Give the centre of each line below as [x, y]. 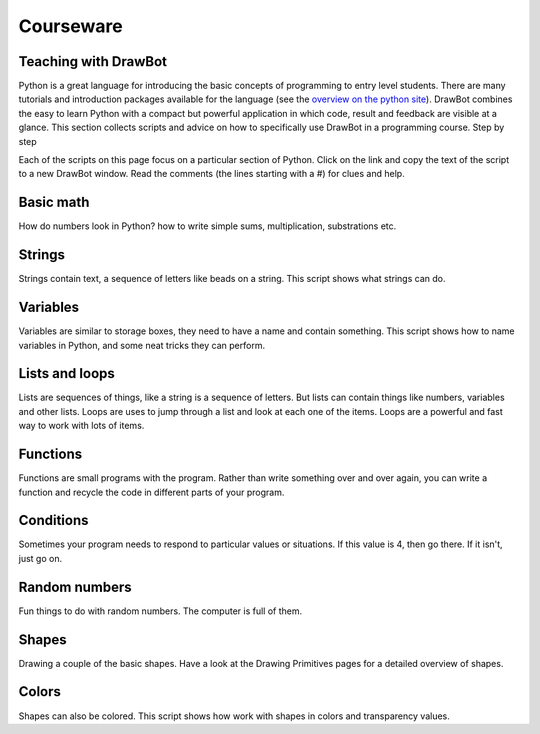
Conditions [53, 520]
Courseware [71, 26]
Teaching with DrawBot [92, 61]
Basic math [54, 202]
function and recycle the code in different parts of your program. [151, 492]
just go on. [40, 558]
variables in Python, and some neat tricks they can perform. [141, 345]
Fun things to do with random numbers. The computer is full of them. [160, 611]
